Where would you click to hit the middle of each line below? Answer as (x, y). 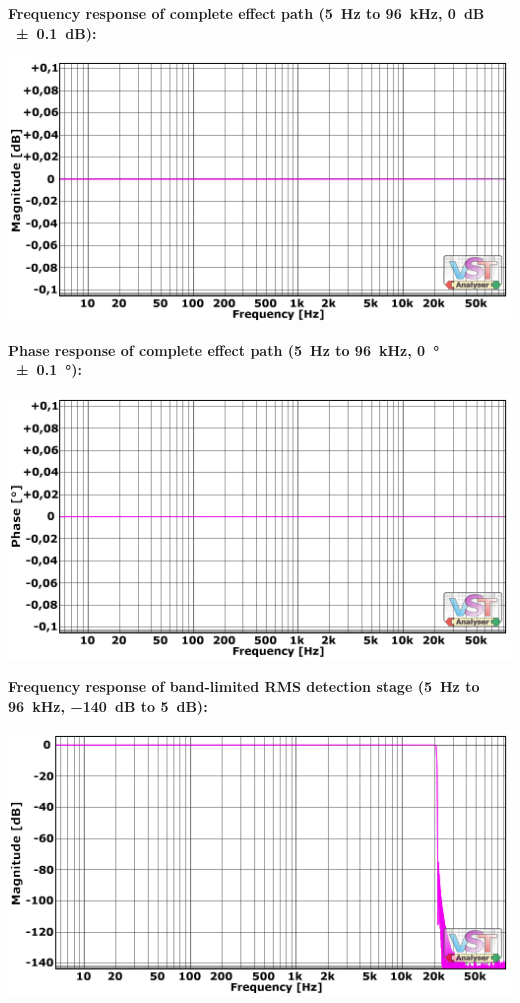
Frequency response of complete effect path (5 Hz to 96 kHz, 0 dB (246, 13)
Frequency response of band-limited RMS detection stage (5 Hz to (244, 686)
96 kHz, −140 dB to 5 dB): (108, 705)
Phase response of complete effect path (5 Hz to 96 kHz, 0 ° (224, 349)
